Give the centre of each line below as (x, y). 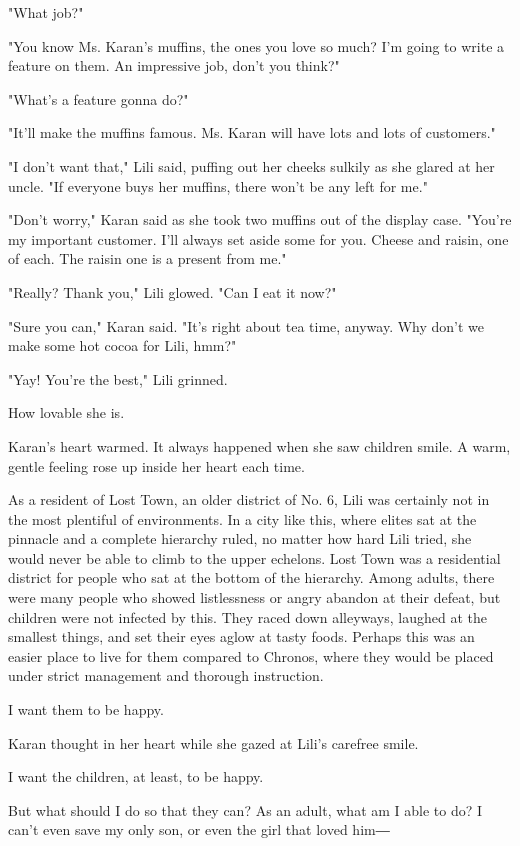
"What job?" (46, 12)
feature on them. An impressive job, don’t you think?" (174, 65)
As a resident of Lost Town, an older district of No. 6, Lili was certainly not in (249, 499)
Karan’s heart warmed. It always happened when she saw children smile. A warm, (259, 445)
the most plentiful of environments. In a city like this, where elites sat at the (242, 518)
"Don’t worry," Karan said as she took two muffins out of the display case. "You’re (260, 219)
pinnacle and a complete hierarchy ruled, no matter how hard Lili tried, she (240, 538)
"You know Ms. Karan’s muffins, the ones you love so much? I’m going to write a (256, 45)
